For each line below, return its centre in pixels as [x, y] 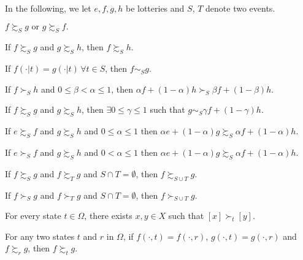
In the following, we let [48, 8]
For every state [33, 216]
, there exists [108, 216]
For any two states [40, 236]
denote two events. [240, 8]
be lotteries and [155, 8]
